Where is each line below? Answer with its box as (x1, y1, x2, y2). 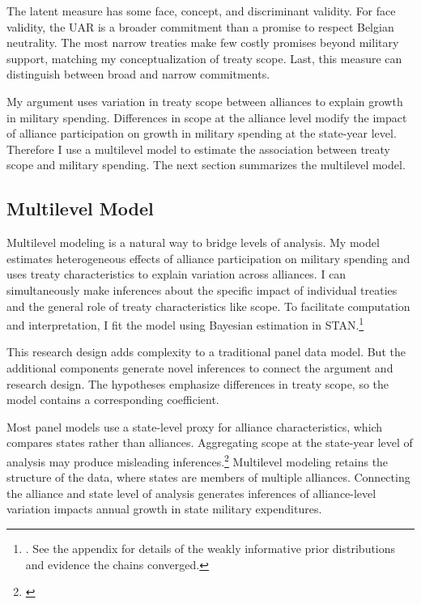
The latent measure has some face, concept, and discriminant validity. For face (6, 2, 396, 19)
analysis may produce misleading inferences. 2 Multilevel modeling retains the (6, 450, 389, 470)
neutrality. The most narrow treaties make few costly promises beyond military (6, 34, 399, 51)
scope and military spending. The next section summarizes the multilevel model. (6, 156, 406, 173)
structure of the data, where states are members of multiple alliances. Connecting (6, 469, 410, 486)
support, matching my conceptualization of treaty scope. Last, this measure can (6, 49, 402, 66)
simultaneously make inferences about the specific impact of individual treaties (6, 281, 398, 298)
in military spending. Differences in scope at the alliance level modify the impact (6, 108, 407, 125)
